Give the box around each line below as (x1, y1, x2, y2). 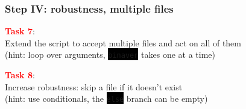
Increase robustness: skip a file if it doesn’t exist (5, 80, 183, 93)
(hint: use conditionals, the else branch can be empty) (5, 92, 208, 105)
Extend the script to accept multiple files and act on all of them (5, 36, 241, 49)
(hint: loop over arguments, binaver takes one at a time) (5, 48, 216, 61)
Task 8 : (5, 69, 35, 81)
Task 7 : (5, 25, 35, 37)
